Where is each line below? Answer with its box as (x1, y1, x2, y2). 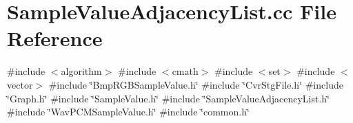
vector (7, 77, 33, 91)
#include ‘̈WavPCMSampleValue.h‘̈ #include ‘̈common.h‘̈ (7, 104, 250, 119)
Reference (7, 24, 103, 52)
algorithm (61, 64, 102, 78)
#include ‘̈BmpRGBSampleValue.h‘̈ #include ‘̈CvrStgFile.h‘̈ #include (48, 77, 343, 91)
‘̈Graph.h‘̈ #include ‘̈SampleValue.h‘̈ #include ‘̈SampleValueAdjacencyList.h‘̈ (7, 91, 330, 105)
